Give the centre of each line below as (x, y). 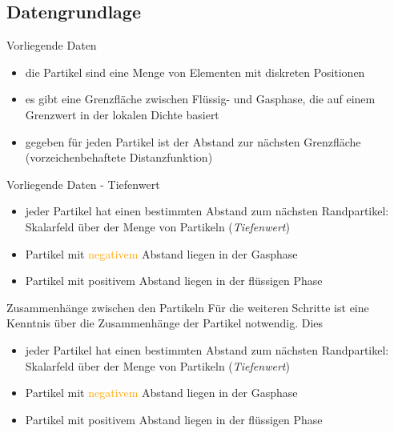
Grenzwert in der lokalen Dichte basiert (122, 114)
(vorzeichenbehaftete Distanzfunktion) (119, 157)
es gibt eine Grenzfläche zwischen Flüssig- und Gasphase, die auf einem (200, 99)
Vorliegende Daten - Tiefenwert (83, 184)
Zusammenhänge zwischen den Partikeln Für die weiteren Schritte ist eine (188, 307)
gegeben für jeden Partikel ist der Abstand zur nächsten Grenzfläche (193, 141)
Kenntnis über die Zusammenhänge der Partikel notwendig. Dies (165, 323)
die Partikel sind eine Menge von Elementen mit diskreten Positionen (195, 72)
